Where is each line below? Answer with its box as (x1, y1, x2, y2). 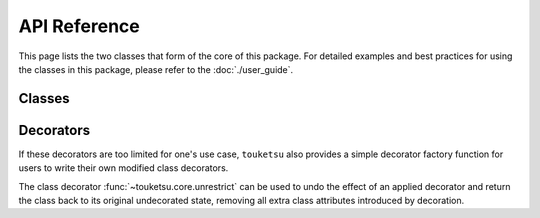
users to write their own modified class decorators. (18, 162, 229, 174)
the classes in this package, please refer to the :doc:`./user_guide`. (18, 63, 294, 75)
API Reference (18, 15, 140, 37)
